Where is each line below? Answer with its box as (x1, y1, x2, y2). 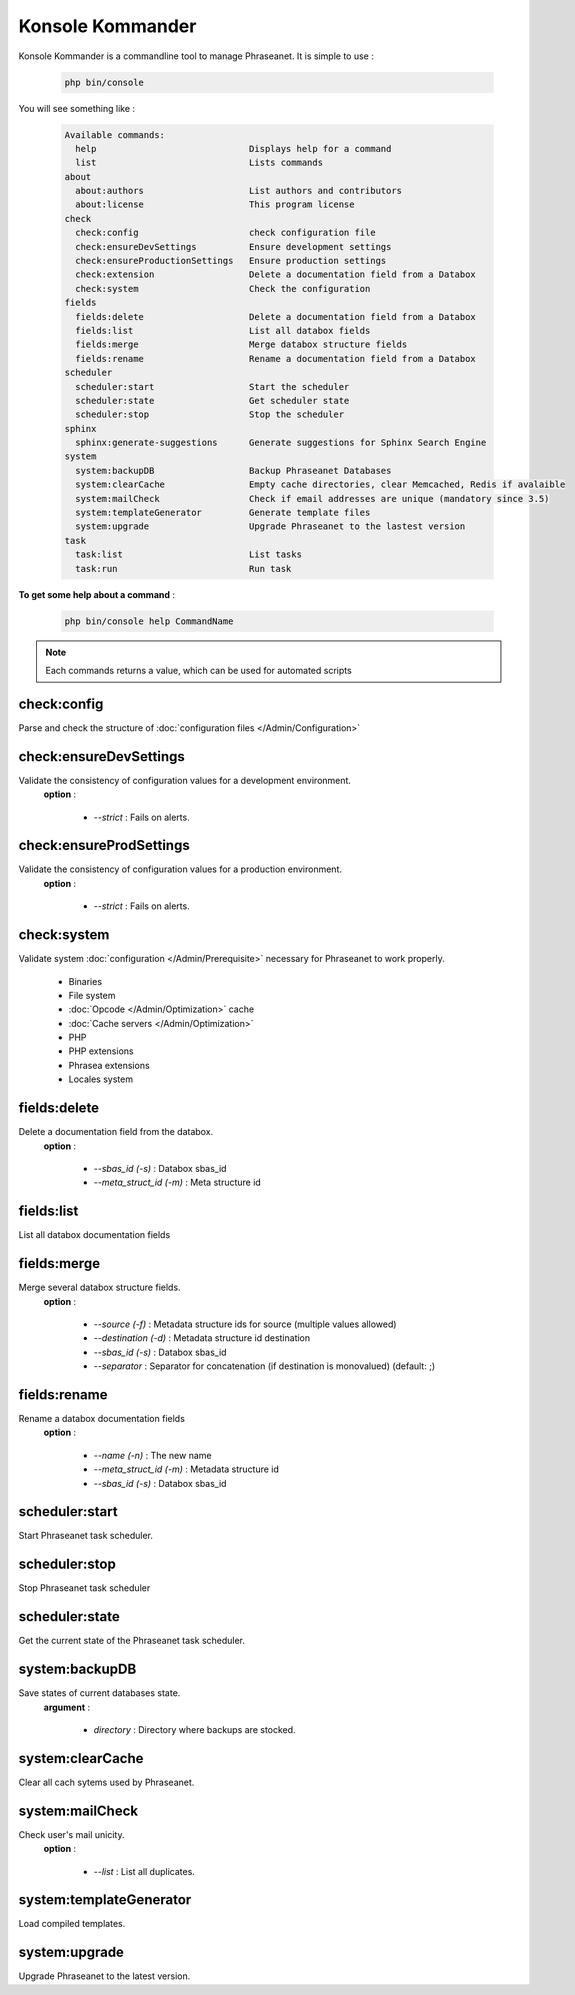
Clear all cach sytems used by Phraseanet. (18, 1776, 195, 1788)
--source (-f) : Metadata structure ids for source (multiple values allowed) (93, 1318, 397, 1330)
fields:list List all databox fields (75, 325, 371, 336)
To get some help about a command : (18, 588, 175, 600)
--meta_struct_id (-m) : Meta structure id (93, 1176, 262, 1189)
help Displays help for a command (75, 143, 392, 154)
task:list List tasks (75, 549, 302, 560)
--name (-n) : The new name (93, 1449, 212, 1461)
